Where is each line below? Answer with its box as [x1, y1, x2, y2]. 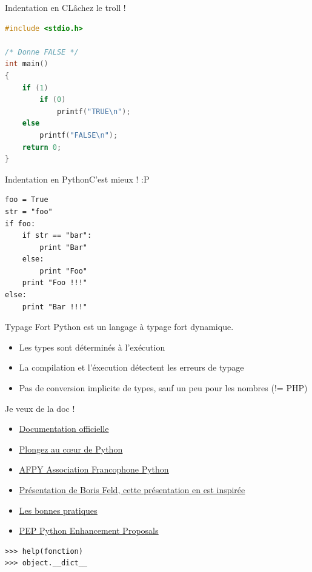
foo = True [5, 195, 48, 204]
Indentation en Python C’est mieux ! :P [5, 172, 150, 185]
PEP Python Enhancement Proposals [19, 524, 159, 537]
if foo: [5, 219, 36, 228]
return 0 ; [22, 143, 62, 152]
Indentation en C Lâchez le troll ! [5, 1, 126, 13]
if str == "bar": [22, 231, 92, 240]
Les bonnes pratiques [19, 503, 98, 516]
